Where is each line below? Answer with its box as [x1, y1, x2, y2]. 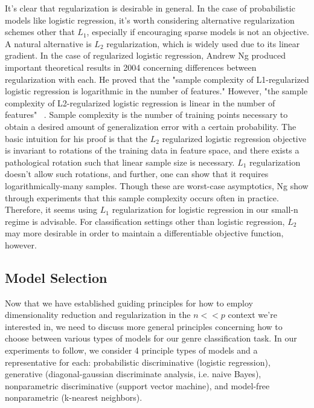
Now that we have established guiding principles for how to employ [5, 296, 253, 309]
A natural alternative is [5, 37, 92, 50]
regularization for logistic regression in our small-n [112, 203, 298, 216]
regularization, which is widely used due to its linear [106, 37, 300, 50]
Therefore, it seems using [5, 203, 98, 216]
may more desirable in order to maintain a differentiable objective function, [5, 227, 284, 239]
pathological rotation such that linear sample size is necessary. [5, 155, 235, 168]
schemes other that [5, 25, 75, 38]
